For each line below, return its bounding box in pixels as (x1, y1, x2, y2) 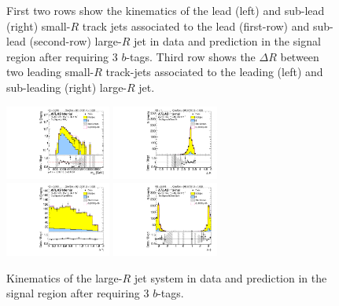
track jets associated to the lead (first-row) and (82, 17, 310, 34)
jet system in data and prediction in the (134, 269, 327, 286)
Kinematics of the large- (6, 269, 123, 286)
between (280, 48, 319, 64)
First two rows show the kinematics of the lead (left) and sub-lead (6, 2, 325, 18)
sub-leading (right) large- (6, 78, 127, 95)
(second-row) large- (29, 33, 122, 49)
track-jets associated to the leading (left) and (105, 64, 323, 80)
